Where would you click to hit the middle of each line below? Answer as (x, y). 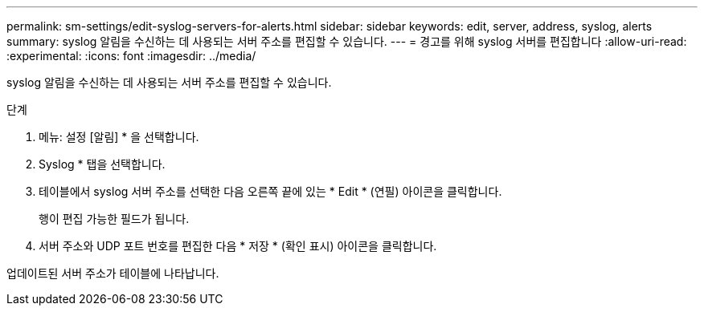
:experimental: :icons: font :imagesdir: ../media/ (131, 56)
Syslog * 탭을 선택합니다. (102, 164)
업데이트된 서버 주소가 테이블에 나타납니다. (113, 273)
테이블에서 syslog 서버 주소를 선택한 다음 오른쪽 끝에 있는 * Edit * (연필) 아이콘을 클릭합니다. (270, 191)
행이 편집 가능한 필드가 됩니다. (114, 219)
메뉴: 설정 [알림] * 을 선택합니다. (119, 137)
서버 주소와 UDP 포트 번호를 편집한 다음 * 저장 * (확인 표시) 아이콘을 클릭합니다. (238, 246)
